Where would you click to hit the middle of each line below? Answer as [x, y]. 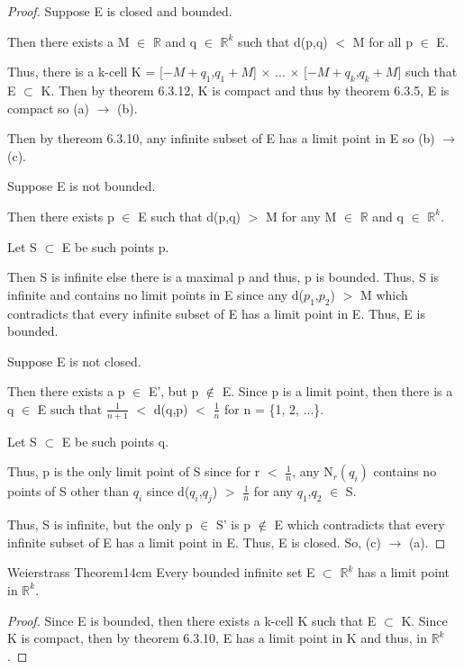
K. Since [424, 620]
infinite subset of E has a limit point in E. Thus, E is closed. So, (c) [194, 542]
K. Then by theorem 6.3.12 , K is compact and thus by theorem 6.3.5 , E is [245, 90]
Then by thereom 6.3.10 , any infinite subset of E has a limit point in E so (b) [221, 138]
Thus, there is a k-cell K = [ [85, 72]
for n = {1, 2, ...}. [274, 408]
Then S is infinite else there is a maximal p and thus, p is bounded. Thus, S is [223, 277]
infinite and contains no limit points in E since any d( [156, 294]
